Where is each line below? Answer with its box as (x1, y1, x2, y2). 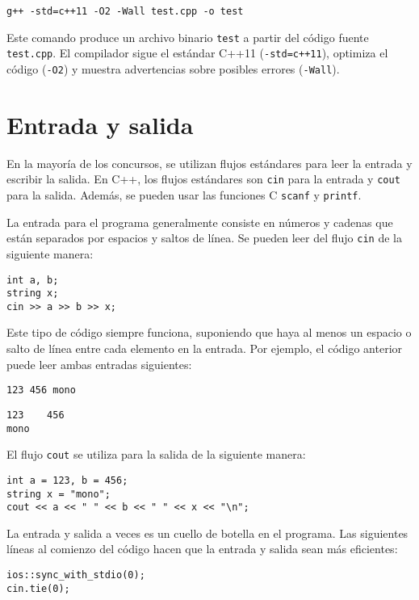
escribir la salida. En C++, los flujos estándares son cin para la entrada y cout (6, 170, 400, 187)
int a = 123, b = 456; (6, 474, 128, 486)
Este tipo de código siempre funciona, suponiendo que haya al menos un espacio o (6, 324, 412, 341)
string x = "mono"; (6, 488, 111, 500)
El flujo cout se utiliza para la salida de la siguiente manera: (6, 446, 306, 463)
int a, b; (6, 274, 59, 286)
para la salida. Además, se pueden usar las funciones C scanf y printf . (6, 187, 362, 203)
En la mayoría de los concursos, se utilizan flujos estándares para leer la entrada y (6, 154, 413, 171)
